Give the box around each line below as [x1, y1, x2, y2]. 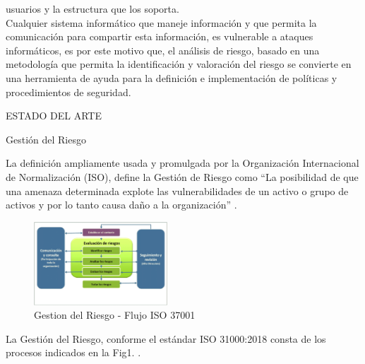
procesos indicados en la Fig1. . [6, 345, 141, 360]
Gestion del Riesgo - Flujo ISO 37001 [34, 307, 196, 322]
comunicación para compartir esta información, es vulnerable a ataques [6, 29, 313, 44]
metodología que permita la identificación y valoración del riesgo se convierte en [6, 57, 352, 71]
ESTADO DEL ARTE [6, 108, 102, 123]
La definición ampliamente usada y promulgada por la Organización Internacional [6, 155, 359, 170]
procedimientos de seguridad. [6, 84, 131, 99]
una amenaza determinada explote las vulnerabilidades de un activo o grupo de [6, 183, 349, 198]
